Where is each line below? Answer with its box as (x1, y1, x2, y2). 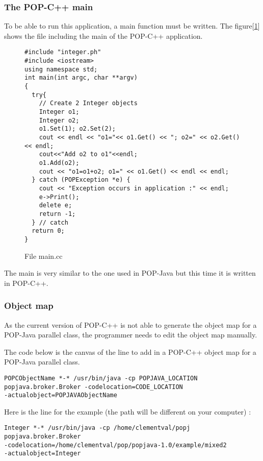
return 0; (32, 227, 65, 235)
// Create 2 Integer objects (39, 100, 138, 107)
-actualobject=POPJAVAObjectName (4, 392, 117, 399)
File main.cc (24, 250, 63, 261)
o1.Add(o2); (39, 159, 80, 166)
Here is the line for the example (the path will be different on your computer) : (4, 406, 251, 417)
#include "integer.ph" (24, 48, 101, 56)
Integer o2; (39, 116, 80, 124)
